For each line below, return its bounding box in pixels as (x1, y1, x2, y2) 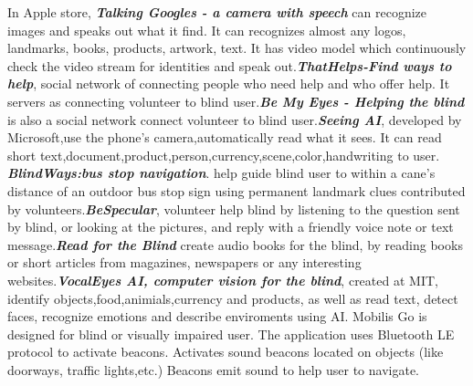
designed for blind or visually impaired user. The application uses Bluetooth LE (7, 324, 455, 343)
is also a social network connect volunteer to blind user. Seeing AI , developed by (7, 110, 462, 129)
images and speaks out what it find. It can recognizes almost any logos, (7, 20, 406, 39)
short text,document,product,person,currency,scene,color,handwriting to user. (7, 145, 440, 164)
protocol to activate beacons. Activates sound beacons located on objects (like (7, 342, 444, 361)
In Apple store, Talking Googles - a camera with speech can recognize (7, 3, 427, 21)
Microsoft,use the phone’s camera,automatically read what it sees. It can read (7, 128, 442, 147)
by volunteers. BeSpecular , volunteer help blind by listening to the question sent (7, 199, 460, 218)
